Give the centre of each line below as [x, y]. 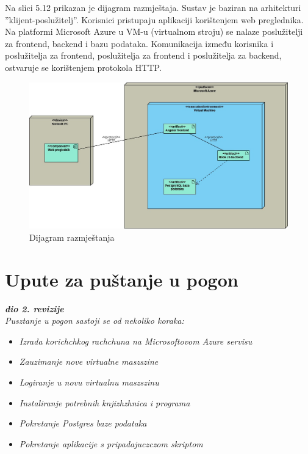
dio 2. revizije [34, 308]
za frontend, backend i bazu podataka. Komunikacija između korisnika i [139, 43]
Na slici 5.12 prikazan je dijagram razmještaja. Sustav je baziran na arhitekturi [153, 7]
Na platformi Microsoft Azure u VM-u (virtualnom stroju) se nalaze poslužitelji [154, 31]
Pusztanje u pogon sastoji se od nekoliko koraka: [95, 320]
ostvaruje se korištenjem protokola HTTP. [83, 67]
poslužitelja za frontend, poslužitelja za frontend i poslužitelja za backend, [143, 55]
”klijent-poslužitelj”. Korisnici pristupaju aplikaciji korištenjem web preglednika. [154, 19]
